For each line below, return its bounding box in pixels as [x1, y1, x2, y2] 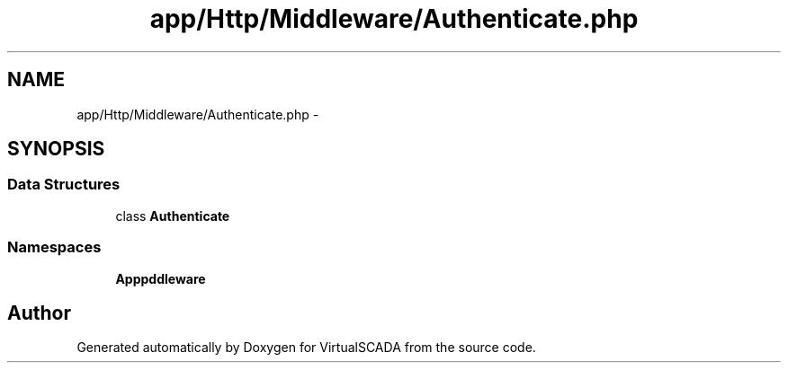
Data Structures [7, 175, 121, 194]
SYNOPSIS [7, 137, 105, 161]
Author [7, 301, 71, 324]
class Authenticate [115, 207, 230, 224]
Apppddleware [115, 270, 206, 286]
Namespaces [7, 238, 102, 257]
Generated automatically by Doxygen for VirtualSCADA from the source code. [76, 339, 536, 356]
